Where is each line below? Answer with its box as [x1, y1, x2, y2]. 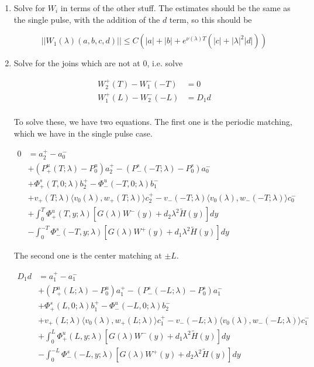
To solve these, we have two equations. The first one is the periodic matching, [13, 115, 292, 128]
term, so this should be [169, 13, 252, 25]
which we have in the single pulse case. [13, 127, 153, 139]
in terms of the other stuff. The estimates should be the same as [60, 2, 291, 13]
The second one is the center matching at [13, 249, 162, 261]
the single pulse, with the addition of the [13, 13, 160, 25]
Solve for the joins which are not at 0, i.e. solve [13, 57, 183, 69]
